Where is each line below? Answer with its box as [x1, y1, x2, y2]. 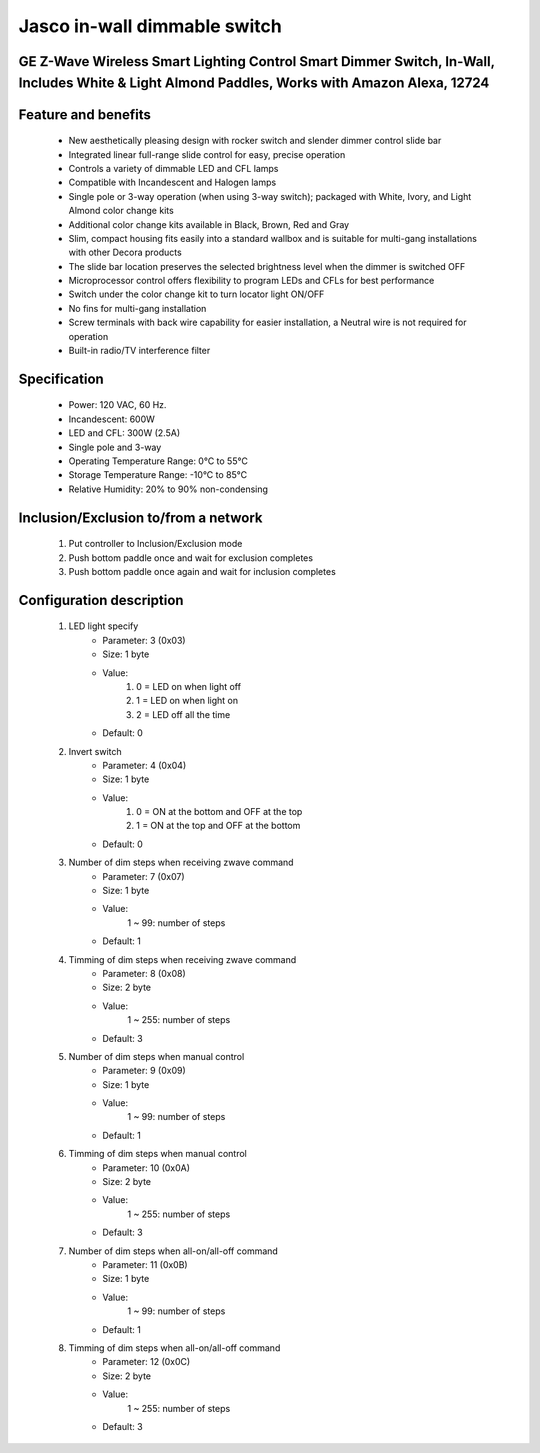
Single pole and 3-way [68, 441, 162, 453]
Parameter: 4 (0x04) [102, 759, 187, 771]
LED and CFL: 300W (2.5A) [68, 427, 180, 439]
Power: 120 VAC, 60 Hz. [68, 399, 167, 411]
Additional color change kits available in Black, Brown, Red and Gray [68, 218, 350, 230]
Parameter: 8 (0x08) [102, 967, 186, 979]
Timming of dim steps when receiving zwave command [68, 953, 297, 965]
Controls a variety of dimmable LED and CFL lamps [68, 162, 279, 174]
